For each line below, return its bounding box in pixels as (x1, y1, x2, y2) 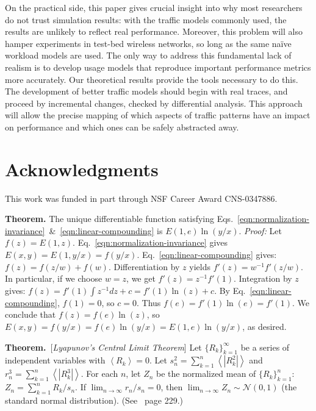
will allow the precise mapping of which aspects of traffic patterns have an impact (5, 109, 311, 121)
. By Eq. (214, 284, 246, 296)
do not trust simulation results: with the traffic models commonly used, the (5, 13, 287, 26)
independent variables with (5, 354, 106, 366)
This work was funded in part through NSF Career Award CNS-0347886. (5, 191, 278, 204)
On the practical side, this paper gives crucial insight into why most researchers (5, 1, 303, 13)
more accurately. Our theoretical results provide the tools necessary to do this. (5, 73, 298, 85)
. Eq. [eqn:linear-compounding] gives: (137, 248, 277, 261)
